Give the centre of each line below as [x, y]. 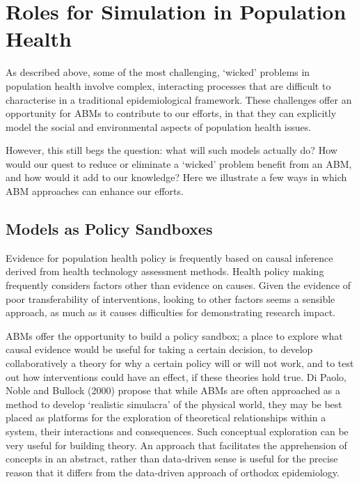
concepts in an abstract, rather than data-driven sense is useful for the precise [172, 459]
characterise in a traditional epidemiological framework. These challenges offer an [179, 99]
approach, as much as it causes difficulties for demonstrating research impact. [170, 312]
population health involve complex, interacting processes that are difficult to [168, 85]
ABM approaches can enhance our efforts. [95, 191]
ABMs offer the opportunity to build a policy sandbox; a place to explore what [174, 335]
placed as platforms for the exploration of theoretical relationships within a [166, 417]
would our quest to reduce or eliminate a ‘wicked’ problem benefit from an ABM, [179, 163]
